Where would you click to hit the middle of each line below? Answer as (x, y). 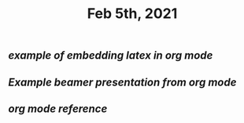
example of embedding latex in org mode (111, 56)
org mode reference (58, 109)
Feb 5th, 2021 (132, 14)
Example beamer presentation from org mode (122, 82)
